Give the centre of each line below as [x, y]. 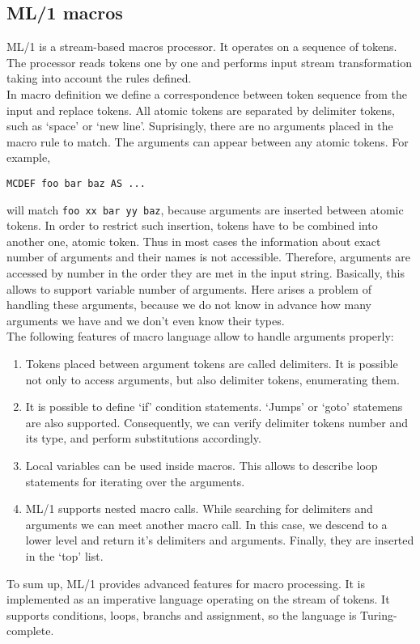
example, [29, 157]
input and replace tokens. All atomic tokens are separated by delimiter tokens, [201, 110]
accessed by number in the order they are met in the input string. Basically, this [206, 273]
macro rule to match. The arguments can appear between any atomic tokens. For [208, 141]
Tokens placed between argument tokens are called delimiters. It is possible [212, 364]
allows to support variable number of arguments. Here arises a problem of [189, 288]
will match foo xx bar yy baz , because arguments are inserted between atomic [205, 209]
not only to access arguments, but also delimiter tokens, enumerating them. [212, 379]
